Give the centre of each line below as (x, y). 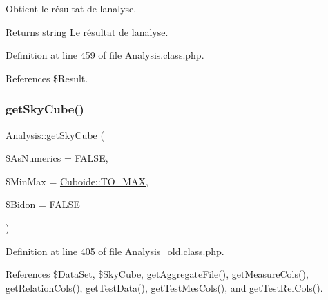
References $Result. (47, 78)
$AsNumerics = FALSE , (57, 158)
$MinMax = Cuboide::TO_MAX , (77, 181)
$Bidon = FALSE (43, 204)
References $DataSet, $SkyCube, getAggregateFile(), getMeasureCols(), (157, 274)
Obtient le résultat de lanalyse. (71, 8)
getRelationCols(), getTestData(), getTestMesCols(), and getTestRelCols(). (164, 287)
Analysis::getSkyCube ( (55, 134)
